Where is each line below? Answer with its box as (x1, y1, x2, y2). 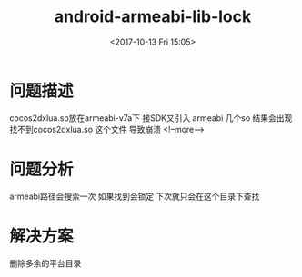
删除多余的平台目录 (9, 257, 82, 269)
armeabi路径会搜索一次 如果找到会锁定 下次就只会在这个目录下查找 (9, 191, 260, 202)
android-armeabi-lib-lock (54, 6, 252, 27)
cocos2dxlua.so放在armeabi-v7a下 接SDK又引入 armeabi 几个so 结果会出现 (9, 112, 293, 124)
